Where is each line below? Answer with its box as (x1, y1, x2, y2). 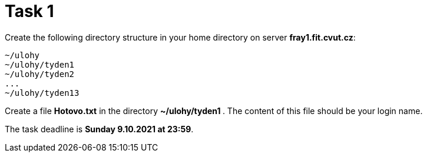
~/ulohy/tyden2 (5, 69, 75, 79)
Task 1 (5, 1, 54, 21)
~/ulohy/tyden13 (5, 88, 80, 98)
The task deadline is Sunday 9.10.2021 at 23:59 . (5, 123, 194, 134)
